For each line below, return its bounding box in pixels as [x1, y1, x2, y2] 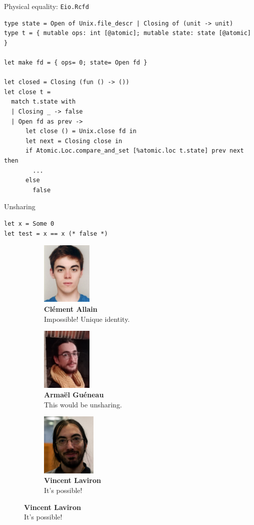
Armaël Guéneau [44, 389, 104, 400]
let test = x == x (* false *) [4, 230, 108, 237]
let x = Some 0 [4, 220, 54, 227]
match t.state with [11, 98, 76, 106]
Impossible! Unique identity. [44, 313, 130, 324]
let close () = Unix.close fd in [25, 128, 136, 135]
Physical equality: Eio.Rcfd [4, 1, 89, 11]
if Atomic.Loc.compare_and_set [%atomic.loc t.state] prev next [25, 147, 244, 155]
